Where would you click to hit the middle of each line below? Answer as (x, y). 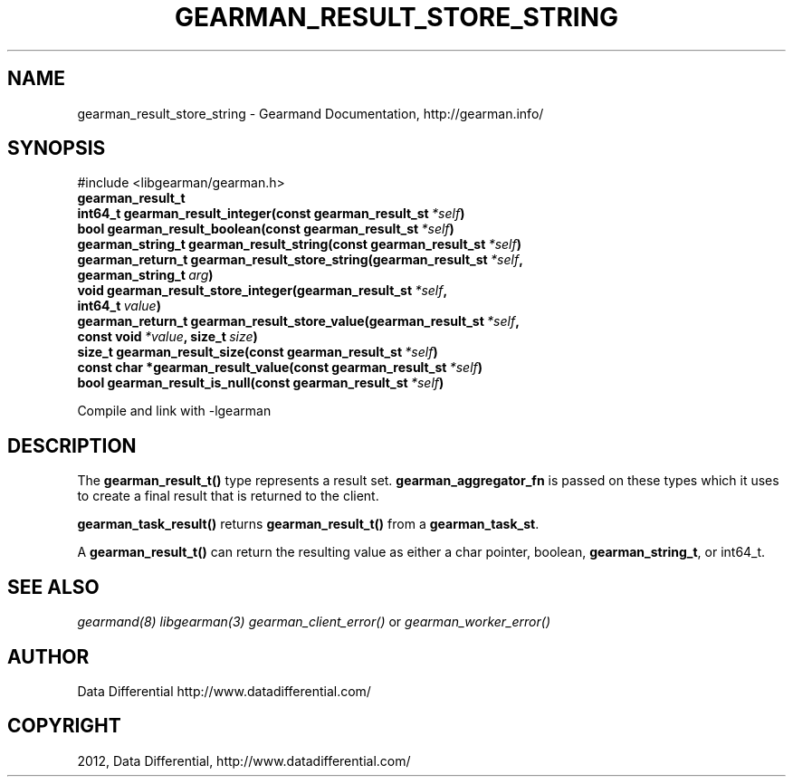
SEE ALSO (53, 587)
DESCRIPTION (72, 445)
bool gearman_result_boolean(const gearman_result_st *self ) (266, 229)
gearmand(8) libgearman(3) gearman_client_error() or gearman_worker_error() (314, 622)
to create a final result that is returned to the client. (228, 496)
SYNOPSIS (57, 148)
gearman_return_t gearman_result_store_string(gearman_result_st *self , (300, 260)
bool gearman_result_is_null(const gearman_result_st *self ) (261, 383)
